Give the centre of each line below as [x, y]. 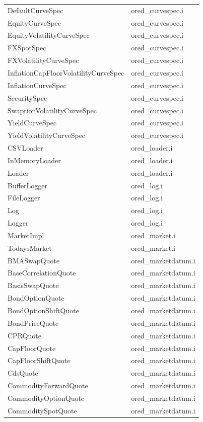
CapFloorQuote [32, 348]
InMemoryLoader [34, 160]
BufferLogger [28, 185]
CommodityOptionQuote [46, 398]
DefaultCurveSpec [36, 10]
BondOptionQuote [36, 298]
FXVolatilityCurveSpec [43, 60]
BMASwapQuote [33, 260]
